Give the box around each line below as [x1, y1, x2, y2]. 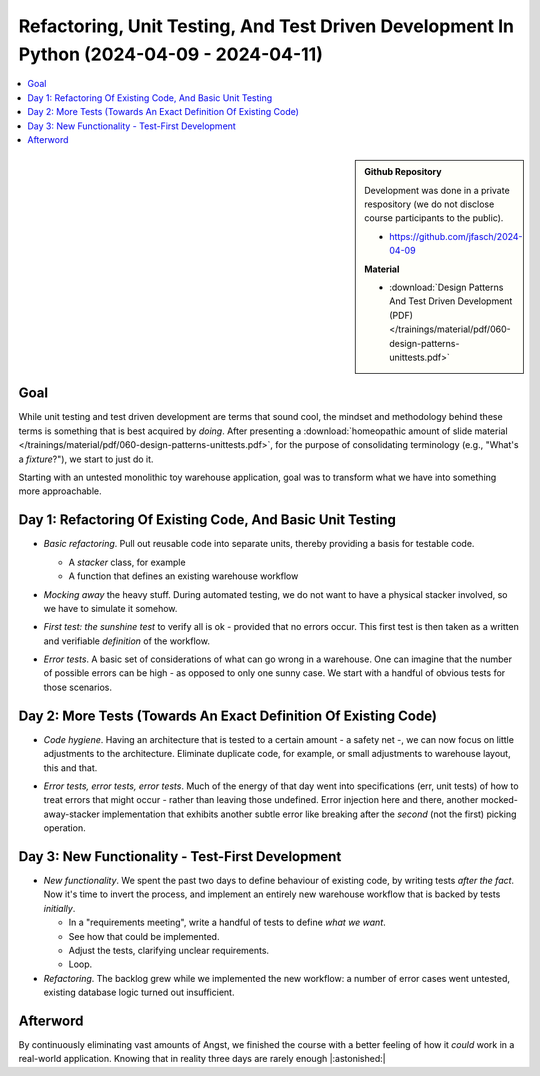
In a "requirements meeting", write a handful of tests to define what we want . [68, 916, 387, 929]
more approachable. [18, 485, 102, 497]
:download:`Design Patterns [389, 281, 504, 294]
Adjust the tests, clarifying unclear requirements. [68, 944, 270, 956]
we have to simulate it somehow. [43, 602, 178, 614]
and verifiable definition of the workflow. [43, 635, 210, 647]
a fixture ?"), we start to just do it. [18, 453, 154, 465]
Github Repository [364, 166, 442, 178]
